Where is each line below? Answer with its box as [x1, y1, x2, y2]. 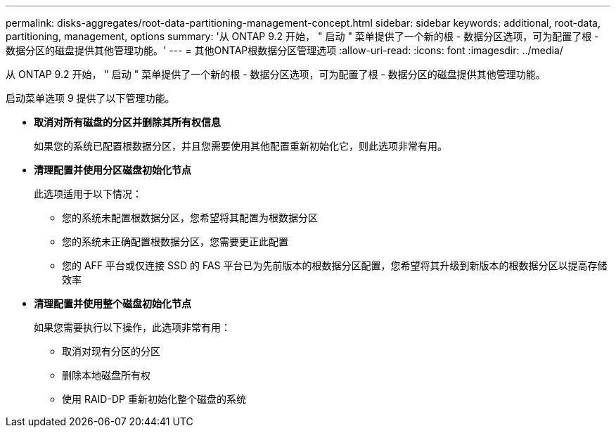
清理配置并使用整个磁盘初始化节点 [34, 297, 191, 309]
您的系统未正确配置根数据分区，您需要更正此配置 [62, 235, 288, 247]
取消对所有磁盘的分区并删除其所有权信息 [34, 116, 221, 128]
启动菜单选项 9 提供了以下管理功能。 [6, 92, 175, 104]
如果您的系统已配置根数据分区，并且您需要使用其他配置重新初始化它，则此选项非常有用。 [34, 140, 447, 152]
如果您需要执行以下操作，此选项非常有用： [34, 321, 231, 333]
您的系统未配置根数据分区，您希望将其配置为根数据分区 [62, 212, 318, 224]
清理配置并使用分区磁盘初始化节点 [34, 164, 191, 176]
